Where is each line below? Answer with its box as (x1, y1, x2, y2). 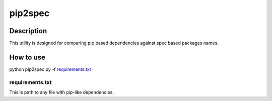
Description (9, 27, 47, 35)
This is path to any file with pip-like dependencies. (9, 89, 114, 95)
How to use (9, 53, 45, 61)
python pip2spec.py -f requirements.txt (9, 66, 92, 72)
